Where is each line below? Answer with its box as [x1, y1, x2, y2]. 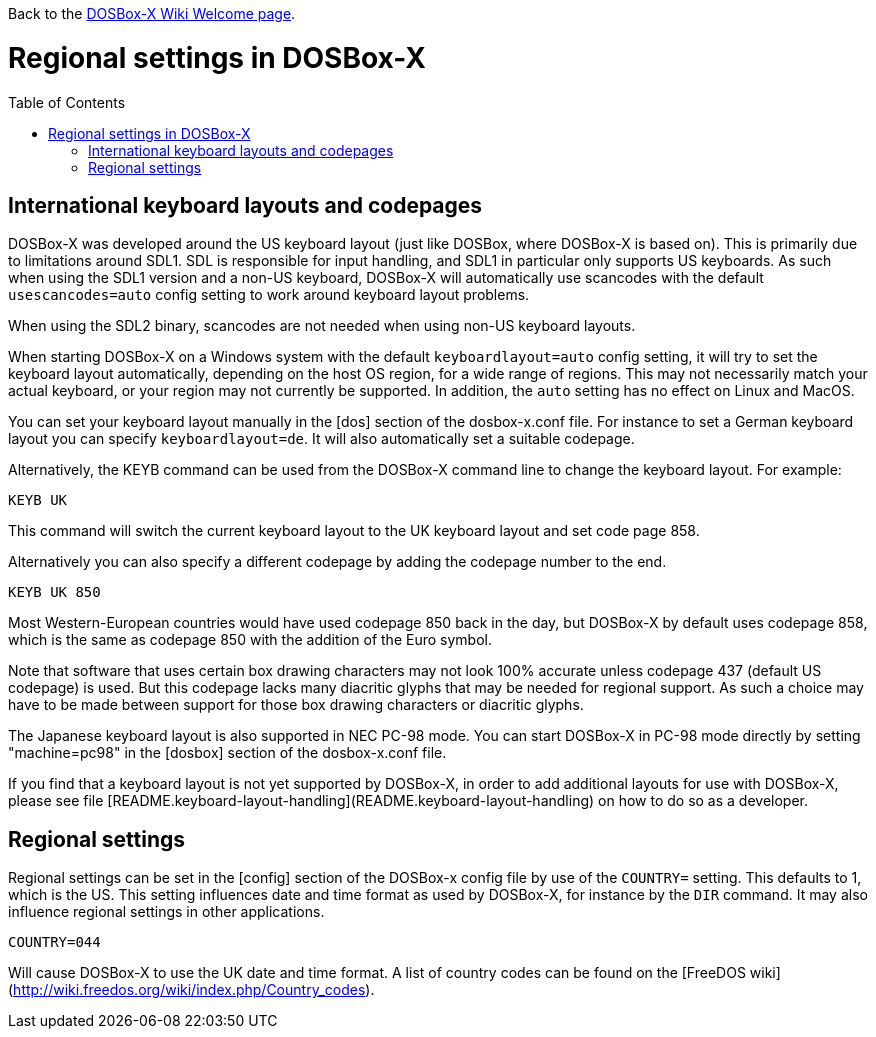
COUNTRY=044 [8, 934, 101, 951]
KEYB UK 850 [8, 584, 101, 601]
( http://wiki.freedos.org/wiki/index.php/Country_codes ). [8, 981, 375, 999]
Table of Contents [8, 93, 126, 111]
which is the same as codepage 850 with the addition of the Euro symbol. [8, 631, 492, 649]
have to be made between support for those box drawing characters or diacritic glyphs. [8, 696, 584, 714]
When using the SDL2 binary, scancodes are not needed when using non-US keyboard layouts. [8, 317, 636, 335]
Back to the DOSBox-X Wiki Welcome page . [8, 5, 296, 22]
